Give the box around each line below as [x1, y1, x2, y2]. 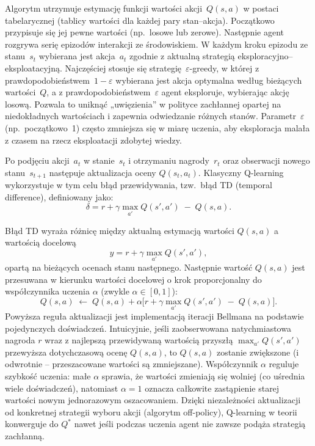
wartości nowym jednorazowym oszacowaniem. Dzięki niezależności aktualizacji [5, 393, 301, 406]
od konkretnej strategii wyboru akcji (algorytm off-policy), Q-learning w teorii [5, 405, 297, 418]
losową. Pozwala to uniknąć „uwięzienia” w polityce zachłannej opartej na [5, 97, 281, 110]
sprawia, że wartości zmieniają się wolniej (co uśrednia [101, 369, 305, 382]
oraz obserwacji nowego [223, 154, 310, 167]
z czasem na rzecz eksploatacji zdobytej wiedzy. [5, 133, 182, 146]
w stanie [84, 154, 115, 167]
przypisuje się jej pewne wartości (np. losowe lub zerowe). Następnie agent [5, 26, 284, 38]
